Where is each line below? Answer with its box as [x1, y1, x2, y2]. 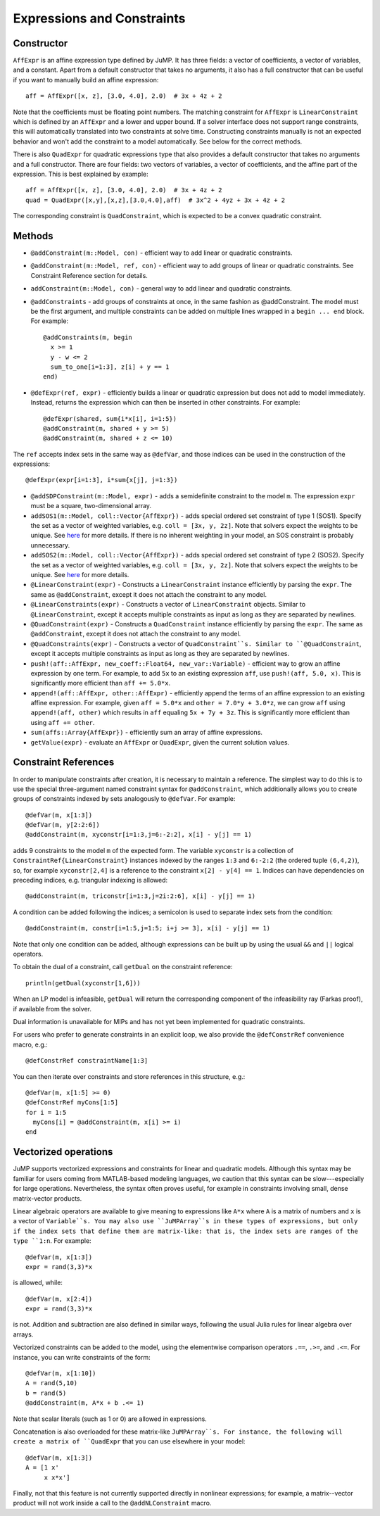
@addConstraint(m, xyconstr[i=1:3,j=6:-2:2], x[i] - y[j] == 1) [25, 830, 253, 839]
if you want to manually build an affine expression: [13, 75, 159, 84]
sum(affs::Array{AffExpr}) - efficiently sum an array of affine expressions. [30, 728, 263, 737]
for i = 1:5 [25, 1108, 67, 1116]
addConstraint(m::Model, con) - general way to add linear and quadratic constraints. [30, 284, 292, 293]
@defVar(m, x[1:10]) [25, 1370, 96, 1377]
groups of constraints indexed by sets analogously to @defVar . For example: [13, 795, 236, 803]
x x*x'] [44, 1473, 70, 1482]
